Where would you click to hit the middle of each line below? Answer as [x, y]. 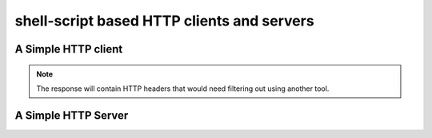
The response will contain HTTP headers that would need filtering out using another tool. [183, 89]
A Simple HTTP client [69, 49]
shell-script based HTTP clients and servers [165, 21]
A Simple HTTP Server [72, 115]
